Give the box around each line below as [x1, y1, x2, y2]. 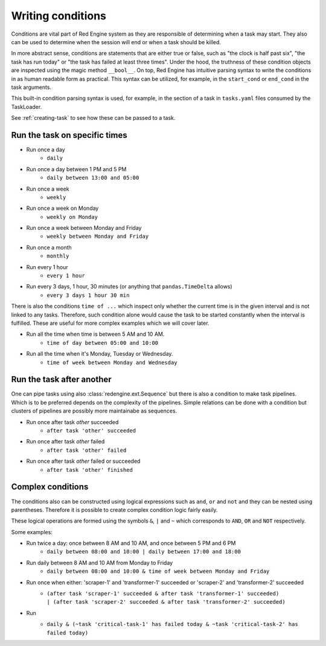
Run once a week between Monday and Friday [26, 224, 142, 232]
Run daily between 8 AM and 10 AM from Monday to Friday [26, 559, 173, 566]
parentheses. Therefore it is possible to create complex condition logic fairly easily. [11, 506, 218, 514]
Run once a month [26, 244, 72, 251]
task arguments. [11, 83, 51, 91]
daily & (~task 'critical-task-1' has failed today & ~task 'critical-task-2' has [46, 621, 298, 628]
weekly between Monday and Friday [46, 233, 149, 240]
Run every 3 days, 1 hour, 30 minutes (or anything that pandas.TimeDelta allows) [26, 283, 232, 290]
